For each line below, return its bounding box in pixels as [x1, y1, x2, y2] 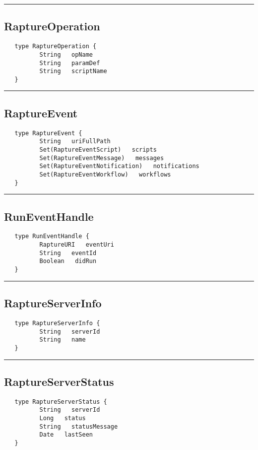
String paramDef [39, 59, 100, 67]
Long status [39, 415, 86, 422]
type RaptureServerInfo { [14, 319, 100, 327]
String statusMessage [39, 423, 118, 430]
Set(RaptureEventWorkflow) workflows [39, 171, 171, 178]
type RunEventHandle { [14, 233, 89, 240]
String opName [39, 51, 93, 58]
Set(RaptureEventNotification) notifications [39, 163, 199, 170]
